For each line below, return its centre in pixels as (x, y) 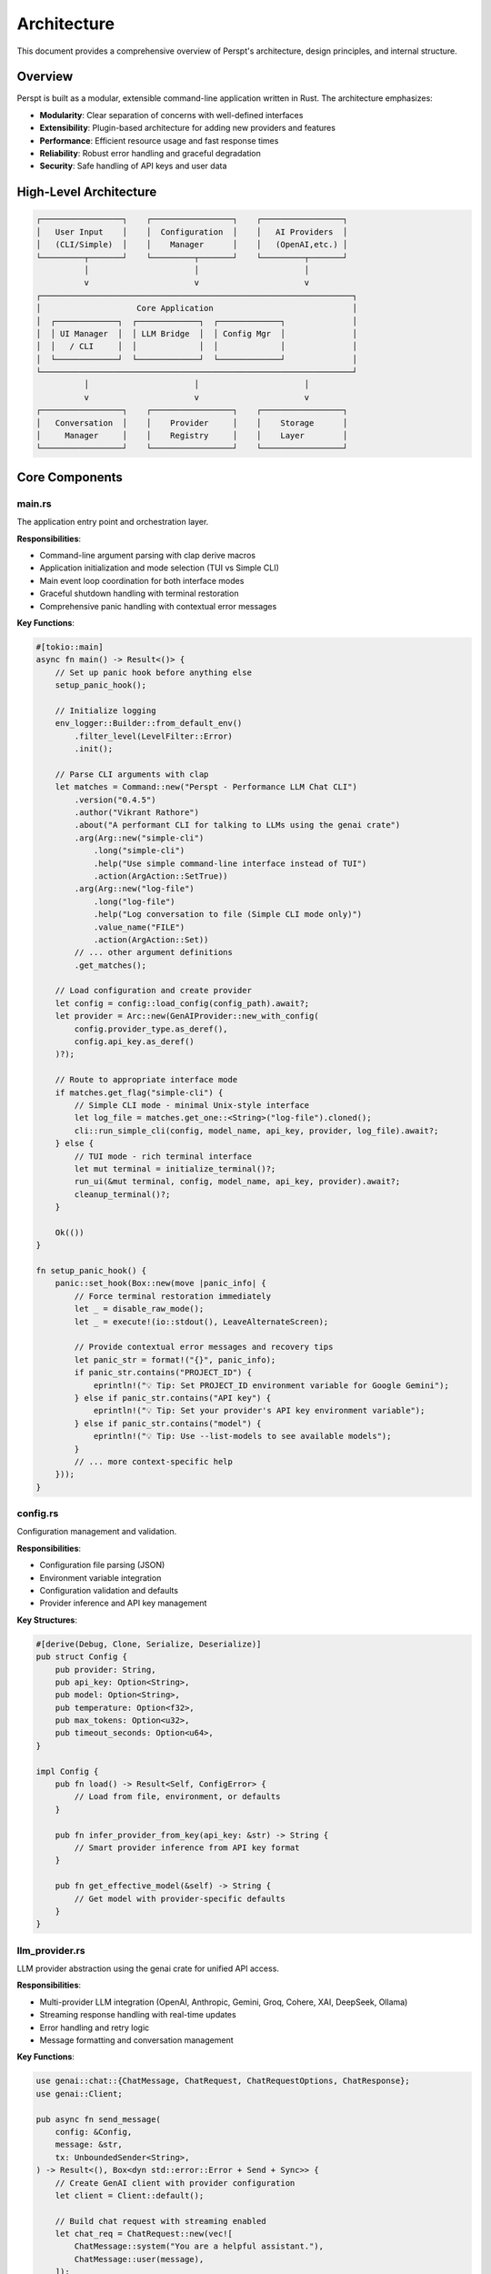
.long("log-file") (135, 901)
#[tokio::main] (70, 647)
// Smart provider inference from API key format (187, 1848)
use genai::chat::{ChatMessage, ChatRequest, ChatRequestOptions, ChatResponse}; (223, 2081)
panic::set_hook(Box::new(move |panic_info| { (161, 1283)
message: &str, (89, 2145)
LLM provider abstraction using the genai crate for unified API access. (148, 1968)
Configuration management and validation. (97, 1532)
